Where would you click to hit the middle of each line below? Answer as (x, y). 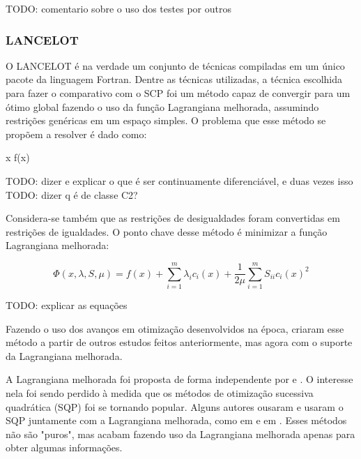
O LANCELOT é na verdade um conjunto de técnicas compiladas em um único (175, 65)
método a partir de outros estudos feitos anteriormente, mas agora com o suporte (179, 342)
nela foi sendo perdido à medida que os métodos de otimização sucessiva (160, 393)
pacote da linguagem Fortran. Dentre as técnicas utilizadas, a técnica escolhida (174, 79)
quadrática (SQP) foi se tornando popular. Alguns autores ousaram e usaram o (175, 406)
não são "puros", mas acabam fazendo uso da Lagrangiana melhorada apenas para (180, 434)
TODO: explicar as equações (67, 305)
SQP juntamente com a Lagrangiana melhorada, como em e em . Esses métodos (176, 420)
